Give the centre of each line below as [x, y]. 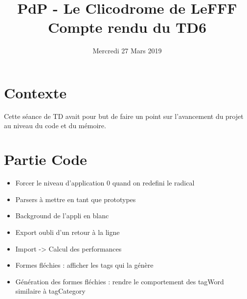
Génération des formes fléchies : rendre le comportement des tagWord [120, 281]
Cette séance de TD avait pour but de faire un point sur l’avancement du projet [124, 116]
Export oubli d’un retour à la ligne [67, 232]
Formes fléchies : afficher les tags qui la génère [84, 265]
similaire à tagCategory [50, 291]
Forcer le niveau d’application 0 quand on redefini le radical [105, 183]
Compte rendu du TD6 [127, 27]
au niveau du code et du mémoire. [55, 126]
